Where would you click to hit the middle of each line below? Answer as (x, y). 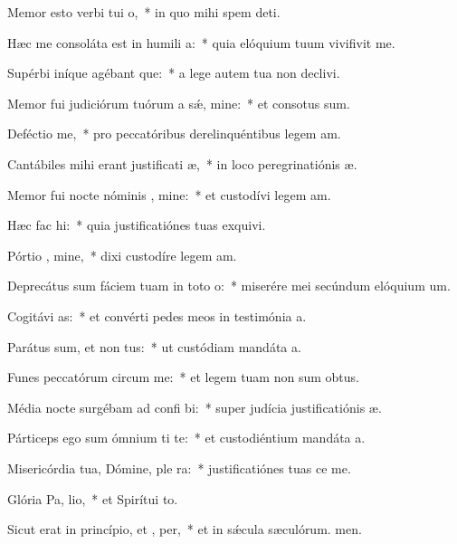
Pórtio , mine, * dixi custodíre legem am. (122, 255)
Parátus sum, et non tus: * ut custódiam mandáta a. (154, 346)
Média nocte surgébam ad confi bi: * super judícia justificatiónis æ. (195, 407)
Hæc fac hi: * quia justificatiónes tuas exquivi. (137, 225)
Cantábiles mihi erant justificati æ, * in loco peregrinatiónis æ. (182, 163)
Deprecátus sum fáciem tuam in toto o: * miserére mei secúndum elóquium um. (229, 286)
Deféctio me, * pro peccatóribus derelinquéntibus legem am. (174, 134)
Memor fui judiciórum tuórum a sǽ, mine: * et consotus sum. (179, 103)
